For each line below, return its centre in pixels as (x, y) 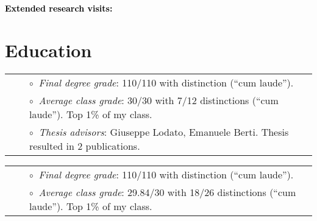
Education (48, 50)
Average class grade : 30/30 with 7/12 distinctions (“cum (158, 100)
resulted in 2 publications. (85, 146)
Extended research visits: (59, 8)
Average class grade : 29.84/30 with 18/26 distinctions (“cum (167, 192)
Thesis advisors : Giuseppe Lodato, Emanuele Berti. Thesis (164, 132)
